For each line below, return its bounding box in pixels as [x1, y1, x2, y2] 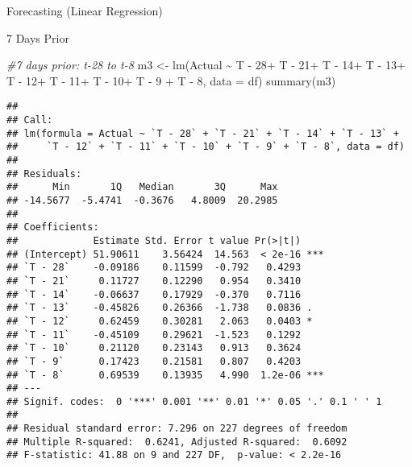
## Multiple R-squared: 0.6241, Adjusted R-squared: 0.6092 [6, 436, 347, 448]
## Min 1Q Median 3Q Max [6, 181, 278, 193]
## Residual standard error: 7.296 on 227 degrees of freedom [6, 423, 347, 435]
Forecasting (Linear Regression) [6, 2, 163, 19]
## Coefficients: [6, 221, 99, 233]
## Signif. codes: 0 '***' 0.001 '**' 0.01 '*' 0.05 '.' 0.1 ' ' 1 [6, 395, 382, 407]
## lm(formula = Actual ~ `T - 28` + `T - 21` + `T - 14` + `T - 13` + [6, 127, 399, 139]
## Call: [6, 114, 53, 126]
